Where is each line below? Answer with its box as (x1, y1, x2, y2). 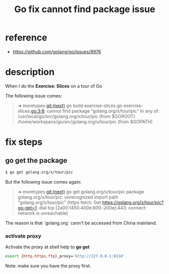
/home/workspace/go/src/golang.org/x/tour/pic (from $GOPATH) (17, 119, 153, 125)
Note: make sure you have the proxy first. (5, 262, 91, 268)
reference (5, 32, 47, 43)
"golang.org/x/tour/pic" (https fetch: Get (17, 199, 101, 205)
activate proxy (5, 232, 41, 239)
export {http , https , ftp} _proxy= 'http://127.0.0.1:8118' (5, 254, 125, 259)
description (5, 67, 54, 78)
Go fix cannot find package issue (14, 4, 155, 15)
